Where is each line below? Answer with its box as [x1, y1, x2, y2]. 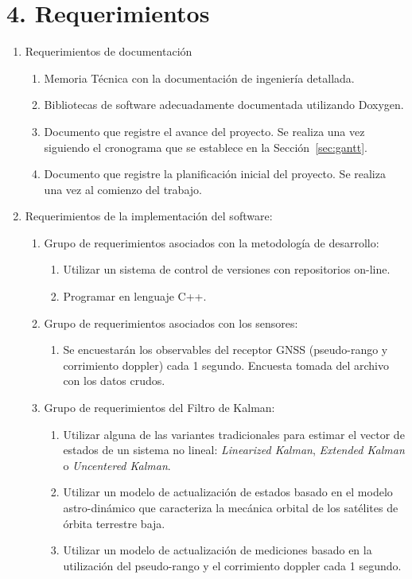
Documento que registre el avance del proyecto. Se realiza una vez [44, 122, 365, 139]
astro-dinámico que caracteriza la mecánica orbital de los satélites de [63, 499, 398, 515]
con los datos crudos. [63, 372, 165, 389]
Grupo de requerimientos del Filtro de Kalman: [44, 399, 275, 416]
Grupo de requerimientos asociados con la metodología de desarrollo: [44, 234, 379, 251]
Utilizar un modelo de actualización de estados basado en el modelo [63, 484, 393, 500]
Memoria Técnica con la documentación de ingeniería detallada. [44, 69, 355, 86]
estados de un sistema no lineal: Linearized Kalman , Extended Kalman [63, 441, 405, 458]
